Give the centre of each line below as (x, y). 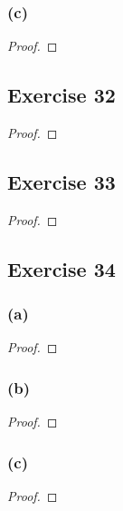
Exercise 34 (61, 268)
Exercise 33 (61, 182)
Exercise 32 (61, 95)
